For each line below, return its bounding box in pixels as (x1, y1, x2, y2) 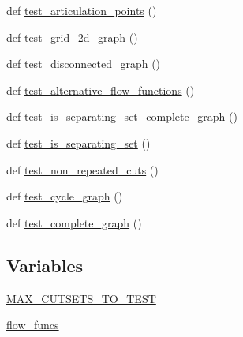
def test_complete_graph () (6, 214, 142, 230)
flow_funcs (6, 316, 59, 333)
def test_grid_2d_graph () (6, 28, 138, 45)
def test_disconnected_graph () (6, 55, 161, 72)
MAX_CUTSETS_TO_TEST (6, 290, 156, 306)
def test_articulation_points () (6, 2, 157, 18)
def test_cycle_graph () (6, 188, 123, 204)
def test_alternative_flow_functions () (6, 81, 195, 98)
